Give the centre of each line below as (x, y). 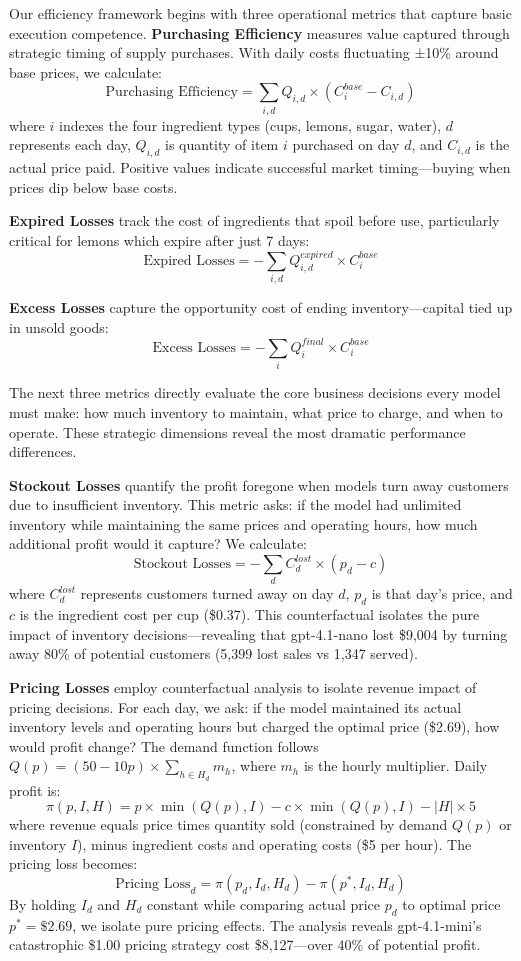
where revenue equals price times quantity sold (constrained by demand (228, 824)
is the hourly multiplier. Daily (395, 765)
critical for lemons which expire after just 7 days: (159, 239)
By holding (43, 903)
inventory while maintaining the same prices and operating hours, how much (243, 523)
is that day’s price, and (442, 593)
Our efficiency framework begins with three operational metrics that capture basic (260, 13)
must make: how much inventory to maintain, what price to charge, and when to (256, 411)
